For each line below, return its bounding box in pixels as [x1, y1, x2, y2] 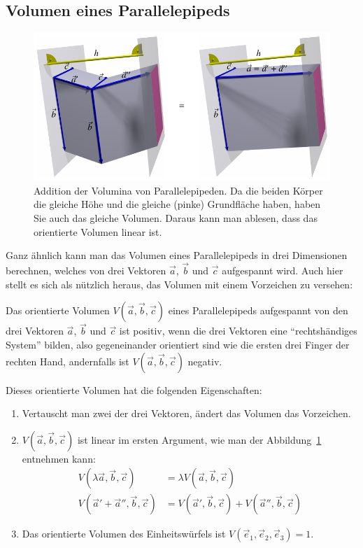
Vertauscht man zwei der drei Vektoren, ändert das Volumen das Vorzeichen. [22, 406, 351, 421]
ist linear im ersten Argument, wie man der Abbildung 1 [77, 432, 322, 447]
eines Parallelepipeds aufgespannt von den [168, 303, 348, 318]
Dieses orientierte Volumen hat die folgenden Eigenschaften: [6, 382, 262, 397]
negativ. [187, 353, 222, 368]
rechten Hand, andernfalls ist [6, 353, 129, 368]
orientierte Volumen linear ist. [34, 224, 162, 239]
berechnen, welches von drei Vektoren [6, 262, 166, 277]
